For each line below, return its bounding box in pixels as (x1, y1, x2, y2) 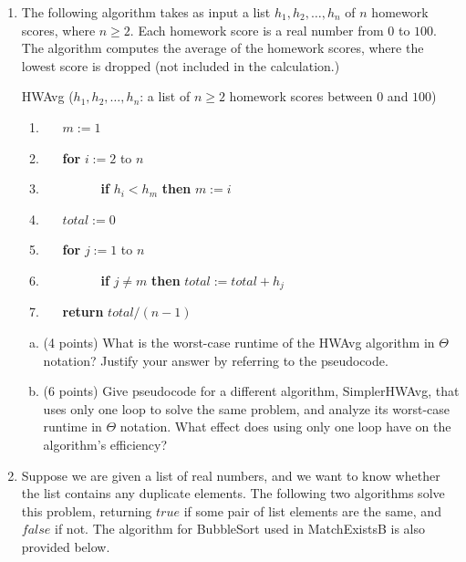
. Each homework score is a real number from (129, 20, 384, 39)
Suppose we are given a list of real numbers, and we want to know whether (21, 465, 440, 484)
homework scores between (229, 87, 373, 106)
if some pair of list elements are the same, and (183, 501, 441, 520)
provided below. (21, 536, 110, 556)
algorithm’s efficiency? (43, 434, 168, 453)
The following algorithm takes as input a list (21, 3, 271, 21)
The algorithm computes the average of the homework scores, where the (21, 38, 424, 57)
